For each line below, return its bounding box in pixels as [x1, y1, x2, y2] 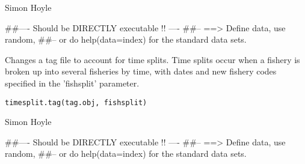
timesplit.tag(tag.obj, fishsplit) [5, 98, 147, 107]
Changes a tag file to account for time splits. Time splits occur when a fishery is [5, 53, 300, 65]
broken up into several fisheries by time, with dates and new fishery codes [5, 65, 277, 77]
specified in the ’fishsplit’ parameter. [5, 76, 140, 89]
